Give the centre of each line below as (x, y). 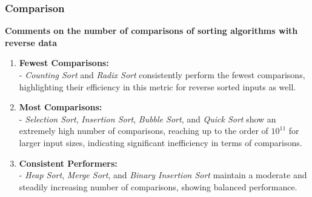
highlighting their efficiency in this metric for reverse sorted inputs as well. (158, 86)
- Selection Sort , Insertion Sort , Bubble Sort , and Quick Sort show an (148, 119)
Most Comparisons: (61, 107)
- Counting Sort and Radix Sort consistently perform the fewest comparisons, (162, 75)
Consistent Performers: (68, 163)
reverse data (31, 42)
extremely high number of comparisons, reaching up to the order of (144, 131)
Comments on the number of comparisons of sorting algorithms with (151, 31)
